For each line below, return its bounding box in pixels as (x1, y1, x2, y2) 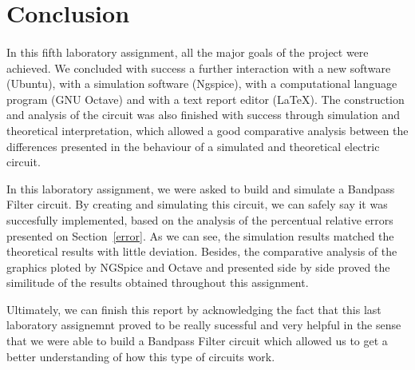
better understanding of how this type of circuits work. (6, 348, 275, 364)
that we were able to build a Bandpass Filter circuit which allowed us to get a (6, 332, 388, 349)
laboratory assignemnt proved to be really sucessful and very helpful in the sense (6, 316, 401, 333)
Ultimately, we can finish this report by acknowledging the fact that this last (6, 300, 381, 317)
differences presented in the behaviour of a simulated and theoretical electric (6, 137, 380, 154)
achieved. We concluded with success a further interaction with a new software (6, 59, 391, 76)
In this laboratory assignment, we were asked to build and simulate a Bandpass (6, 180, 395, 197)
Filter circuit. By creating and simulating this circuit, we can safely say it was (6, 196, 388, 213)
